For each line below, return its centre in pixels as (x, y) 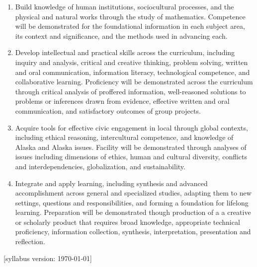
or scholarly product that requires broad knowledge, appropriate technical (128, 222)
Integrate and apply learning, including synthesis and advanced (111, 183)
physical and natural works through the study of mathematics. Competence (130, 16)
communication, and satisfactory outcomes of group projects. (108, 110)
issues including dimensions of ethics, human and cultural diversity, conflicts (131, 157)
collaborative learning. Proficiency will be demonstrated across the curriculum (134, 82)
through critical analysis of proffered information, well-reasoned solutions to (130, 91)
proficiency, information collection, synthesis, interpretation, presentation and (133, 232)
